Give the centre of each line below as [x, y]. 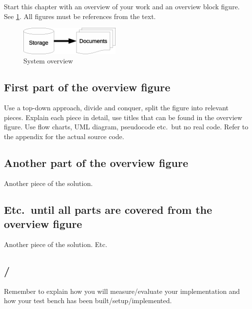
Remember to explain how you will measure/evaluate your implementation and [122, 291]
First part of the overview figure [87, 87]
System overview [48, 61]
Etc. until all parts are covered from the [108, 209]
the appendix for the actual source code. [64, 136]
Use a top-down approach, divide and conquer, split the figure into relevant [116, 108]
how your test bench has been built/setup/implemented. [88, 300]
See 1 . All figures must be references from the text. [80, 16]
